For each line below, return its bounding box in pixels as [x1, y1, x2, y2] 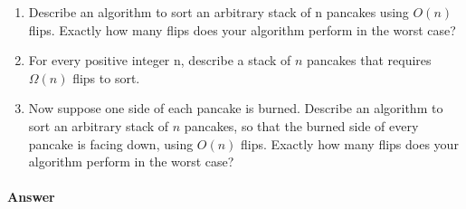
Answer [7, 187, 55, 206]
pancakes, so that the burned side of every [184, 116, 419, 135]
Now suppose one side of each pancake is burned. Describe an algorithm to [28, 99, 443, 118]
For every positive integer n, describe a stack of [28, 51, 291, 70]
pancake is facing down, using [28, 134, 194, 153]
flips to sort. [72, 68, 140, 87]
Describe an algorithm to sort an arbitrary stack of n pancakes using [28, 3, 409, 21]
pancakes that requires [307, 51, 432, 70]
